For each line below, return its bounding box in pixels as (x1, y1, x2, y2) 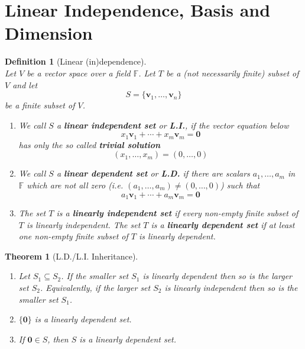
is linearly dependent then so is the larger (142, 270, 292, 282)
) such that (220, 178, 260, 191)
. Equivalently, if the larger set (40, 281, 151, 293)
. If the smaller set (61, 270, 129, 282)
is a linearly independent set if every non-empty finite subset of (56, 206, 298, 219)
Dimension (5, 21, 93, 45)
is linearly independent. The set (26, 218, 141, 230)
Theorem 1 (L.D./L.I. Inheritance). (5, 249, 138, 262)
